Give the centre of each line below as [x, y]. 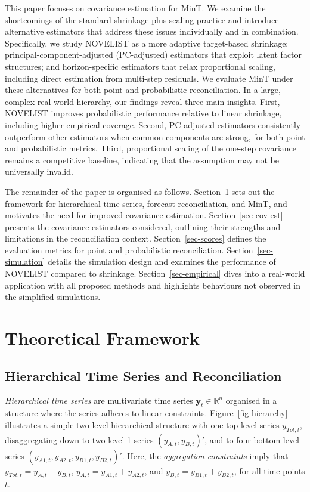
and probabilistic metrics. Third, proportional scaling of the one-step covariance [151, 148]
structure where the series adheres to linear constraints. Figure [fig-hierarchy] [146, 413]
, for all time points [269, 470]
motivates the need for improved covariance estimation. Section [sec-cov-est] [144, 215]
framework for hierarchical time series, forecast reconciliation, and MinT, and [146, 203]
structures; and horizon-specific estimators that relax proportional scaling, [140, 66]
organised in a [251, 400]
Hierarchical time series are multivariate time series [99, 400]
